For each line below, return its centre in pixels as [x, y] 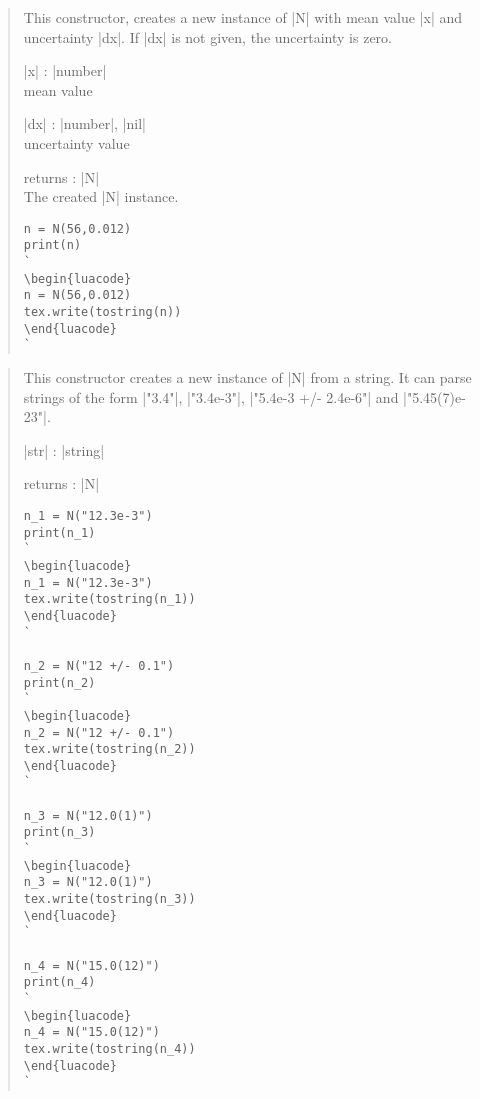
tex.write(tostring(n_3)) [109, 899]
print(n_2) [59, 682]
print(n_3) [59, 832]
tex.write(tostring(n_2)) [109, 749]
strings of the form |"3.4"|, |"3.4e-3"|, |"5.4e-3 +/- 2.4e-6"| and [211, 396]
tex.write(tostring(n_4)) [109, 1048]
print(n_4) [59, 982]
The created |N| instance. [101, 196]
